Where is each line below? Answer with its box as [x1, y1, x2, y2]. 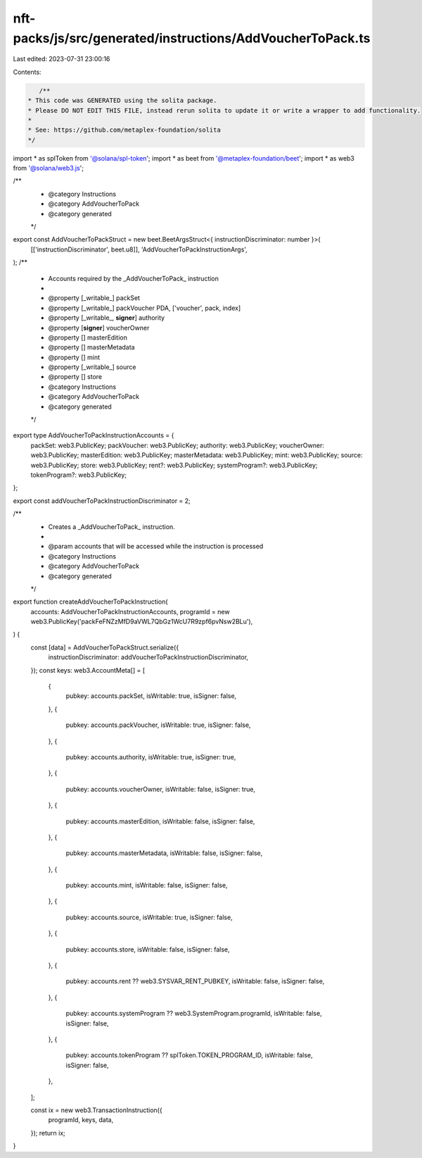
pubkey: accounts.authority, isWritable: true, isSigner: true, [65, 752, 236, 761]
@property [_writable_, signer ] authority [48, 313, 165, 322]
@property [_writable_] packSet [48, 294, 141, 302]
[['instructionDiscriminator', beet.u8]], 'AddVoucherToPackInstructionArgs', [30, 245, 248, 254]
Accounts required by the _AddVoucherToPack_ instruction [48, 274, 219, 282]
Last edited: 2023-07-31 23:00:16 [13, 55, 110, 63]
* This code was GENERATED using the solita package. [27, 96, 217, 105]
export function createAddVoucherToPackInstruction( [13, 597, 168, 606]
